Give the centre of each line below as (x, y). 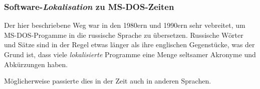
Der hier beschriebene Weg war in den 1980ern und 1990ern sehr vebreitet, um (125, 25)
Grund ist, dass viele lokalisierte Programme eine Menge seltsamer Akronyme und (130, 54)
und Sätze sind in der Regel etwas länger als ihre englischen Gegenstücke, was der (129, 44)
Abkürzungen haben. (36, 64)
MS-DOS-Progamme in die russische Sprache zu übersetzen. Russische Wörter (124, 35)
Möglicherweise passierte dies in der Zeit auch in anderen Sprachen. (108, 81)
